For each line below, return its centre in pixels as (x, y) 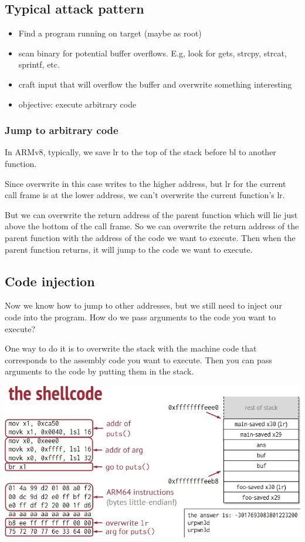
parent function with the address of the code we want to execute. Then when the (150, 237)
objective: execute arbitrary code (77, 104)
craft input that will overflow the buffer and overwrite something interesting (155, 84)
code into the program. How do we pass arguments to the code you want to (140, 317)
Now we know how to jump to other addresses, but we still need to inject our (143, 305)
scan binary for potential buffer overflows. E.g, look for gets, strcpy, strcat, (152, 53)
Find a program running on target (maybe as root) (110, 33)
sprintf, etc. (39, 64)
